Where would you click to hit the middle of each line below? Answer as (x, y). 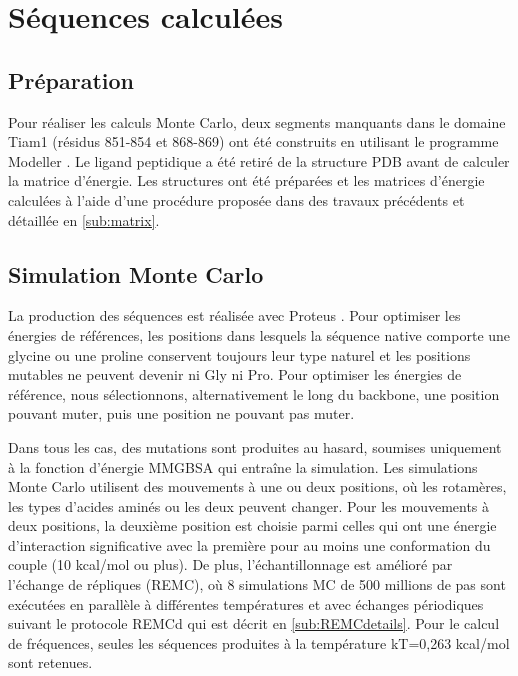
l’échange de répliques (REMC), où (115, 584)
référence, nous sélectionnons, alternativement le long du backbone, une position (254, 393)
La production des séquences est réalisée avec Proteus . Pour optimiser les (234, 315)
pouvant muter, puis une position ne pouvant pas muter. (181, 413)
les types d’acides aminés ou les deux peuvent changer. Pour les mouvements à (249, 505)
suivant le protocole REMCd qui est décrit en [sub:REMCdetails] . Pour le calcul (254, 623)
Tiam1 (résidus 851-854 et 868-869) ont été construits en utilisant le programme (253, 141)
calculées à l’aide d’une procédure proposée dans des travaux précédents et (236, 199)
